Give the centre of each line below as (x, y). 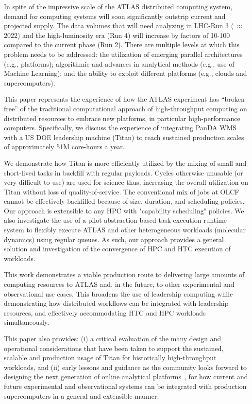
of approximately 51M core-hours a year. (64, 147)
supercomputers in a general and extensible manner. (82, 395)
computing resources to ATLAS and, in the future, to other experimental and (119, 284)
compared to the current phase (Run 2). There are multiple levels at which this (122, 44)
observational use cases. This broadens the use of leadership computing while (118, 293)
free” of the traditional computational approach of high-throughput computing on (126, 108)
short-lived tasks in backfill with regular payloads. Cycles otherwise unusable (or (124, 172)
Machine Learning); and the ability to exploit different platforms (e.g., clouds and (126, 73)
